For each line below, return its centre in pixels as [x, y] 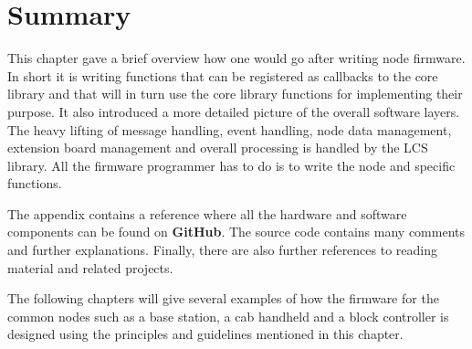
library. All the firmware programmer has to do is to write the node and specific [231, 165]
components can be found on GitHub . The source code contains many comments [236, 232]
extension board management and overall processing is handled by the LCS [218, 148]
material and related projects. [90, 267]
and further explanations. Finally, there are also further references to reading [223, 250]
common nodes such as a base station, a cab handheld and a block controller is [228, 316]
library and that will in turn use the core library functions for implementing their [235, 94]
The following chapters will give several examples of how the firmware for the [223, 298]
